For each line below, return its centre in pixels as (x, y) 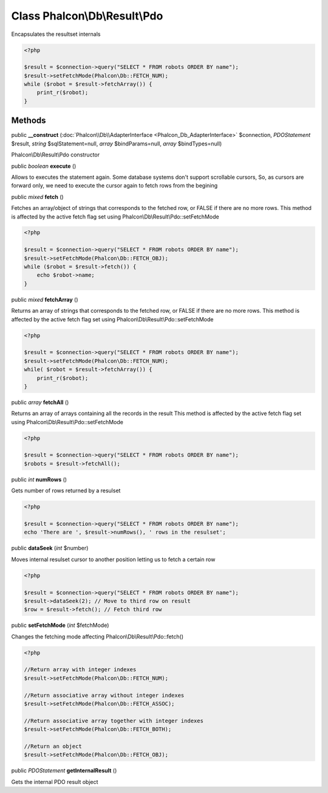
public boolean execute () (44, 166)
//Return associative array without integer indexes (104, 695)
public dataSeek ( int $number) (50, 548)
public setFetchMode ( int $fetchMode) (60, 625)
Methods (29, 121)
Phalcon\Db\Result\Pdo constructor (56, 155)
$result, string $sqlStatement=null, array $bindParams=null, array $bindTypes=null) (117, 144)
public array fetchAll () (40, 402)
